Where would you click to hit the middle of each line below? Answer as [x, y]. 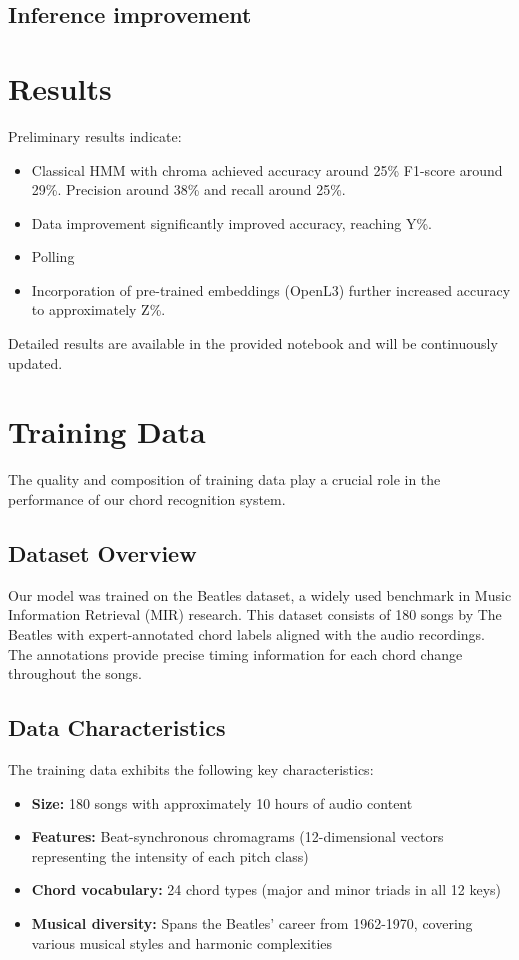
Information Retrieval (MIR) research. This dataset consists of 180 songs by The [255, 614]
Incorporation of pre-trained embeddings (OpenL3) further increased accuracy [271, 289]
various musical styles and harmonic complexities [182, 942]
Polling [53, 256]
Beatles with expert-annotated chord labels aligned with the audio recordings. [246, 633]
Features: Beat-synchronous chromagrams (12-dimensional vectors [237, 836]
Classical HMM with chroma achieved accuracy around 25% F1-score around [267, 169]
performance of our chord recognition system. [147, 498]
